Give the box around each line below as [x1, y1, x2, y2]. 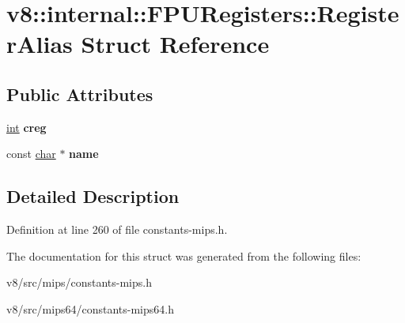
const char [6, 145, 56, 162]
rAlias [6, 28, 73, 60]
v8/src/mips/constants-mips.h [6, 274, 152, 291]
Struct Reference [81, 28, 270, 60]
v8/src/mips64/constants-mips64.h [6, 300, 174, 317]
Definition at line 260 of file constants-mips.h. [6, 221, 228, 238]
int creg [6, 118, 47, 135]
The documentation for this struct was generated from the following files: [6, 247, 361, 264]
